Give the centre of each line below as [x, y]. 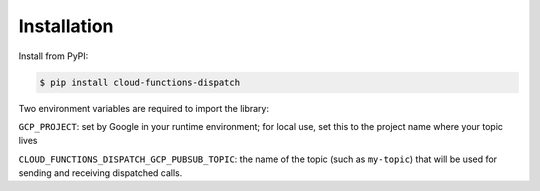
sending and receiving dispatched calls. [100, 173]
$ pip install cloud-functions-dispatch [139, 82]
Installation [66, 26]
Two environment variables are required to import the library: [144, 108]
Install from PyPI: [53, 56]
